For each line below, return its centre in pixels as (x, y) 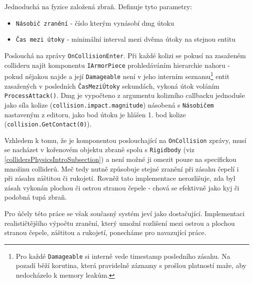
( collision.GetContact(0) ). (48, 124)
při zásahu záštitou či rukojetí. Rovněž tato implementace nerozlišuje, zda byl (120, 178)
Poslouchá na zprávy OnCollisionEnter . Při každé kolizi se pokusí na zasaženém (125, 55)
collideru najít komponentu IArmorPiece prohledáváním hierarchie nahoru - (117, 65)
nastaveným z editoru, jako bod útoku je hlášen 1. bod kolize (95, 114)
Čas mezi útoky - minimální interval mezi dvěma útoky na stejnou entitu (126, 39)
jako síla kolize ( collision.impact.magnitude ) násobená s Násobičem (109, 104)
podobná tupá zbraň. (36, 197)
